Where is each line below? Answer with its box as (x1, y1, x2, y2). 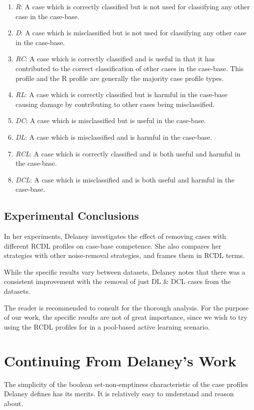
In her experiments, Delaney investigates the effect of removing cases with (4, 231, 226, 241)
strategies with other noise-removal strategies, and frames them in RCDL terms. (4, 250, 245, 260)
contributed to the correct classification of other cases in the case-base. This (15, 63, 244, 73)
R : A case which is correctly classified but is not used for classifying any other (15, 1, 250, 11)
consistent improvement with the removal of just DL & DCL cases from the (4, 276, 231, 286)
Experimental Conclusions (4, 208, 139, 223)
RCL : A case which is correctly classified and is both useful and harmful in (15, 148, 241, 158)
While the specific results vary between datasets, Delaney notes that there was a (4, 266, 246, 277)
